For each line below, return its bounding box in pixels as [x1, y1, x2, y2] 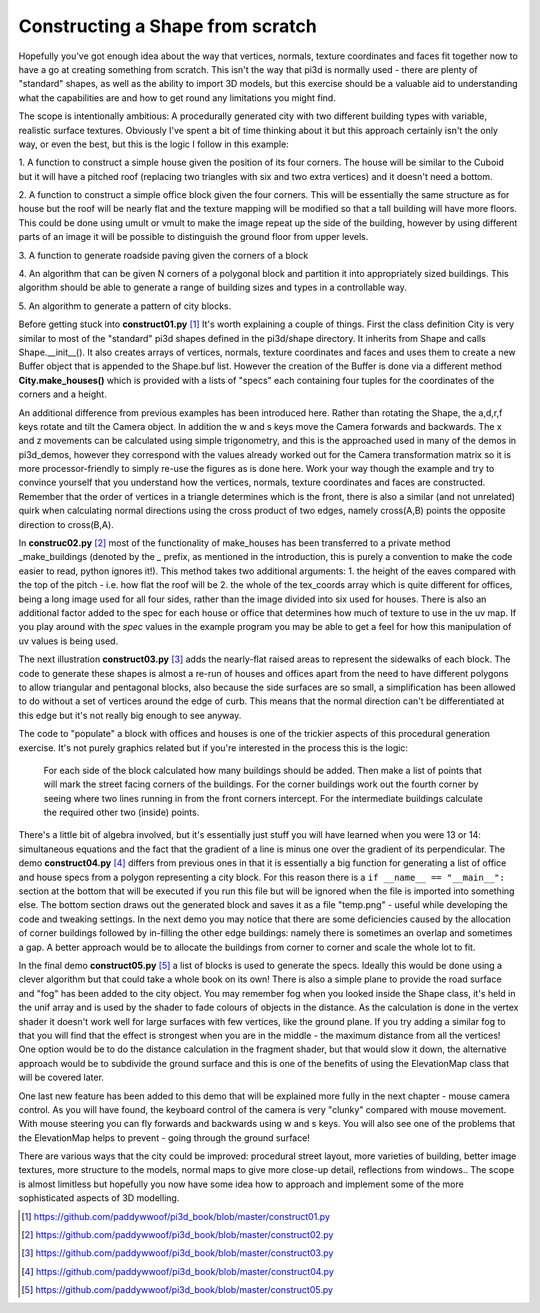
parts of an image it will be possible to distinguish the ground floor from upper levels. [18, 231, 369, 243]
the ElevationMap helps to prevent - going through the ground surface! [18, 1131, 310, 1144]
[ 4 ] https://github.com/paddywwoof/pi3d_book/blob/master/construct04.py [21, 1265, 335, 1277]
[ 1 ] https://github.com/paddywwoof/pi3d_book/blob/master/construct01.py [21, 1210, 330, 1222]
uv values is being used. [18, 635, 119, 647]
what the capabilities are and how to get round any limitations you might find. [18, 91, 337, 104]
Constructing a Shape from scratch [18, 15, 317, 37]
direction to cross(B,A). [18, 518, 114, 530]
